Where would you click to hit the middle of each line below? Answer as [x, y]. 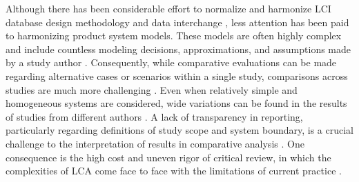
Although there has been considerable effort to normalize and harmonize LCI [168, 8]
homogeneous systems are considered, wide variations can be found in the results [176, 103]
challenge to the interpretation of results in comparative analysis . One [155, 143]
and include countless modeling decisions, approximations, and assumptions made [178, 49]
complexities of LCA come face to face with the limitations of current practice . [174, 171]
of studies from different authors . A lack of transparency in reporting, [154, 116]
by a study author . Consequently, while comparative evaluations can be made [171, 62]
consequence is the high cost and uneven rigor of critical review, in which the [168, 157]
